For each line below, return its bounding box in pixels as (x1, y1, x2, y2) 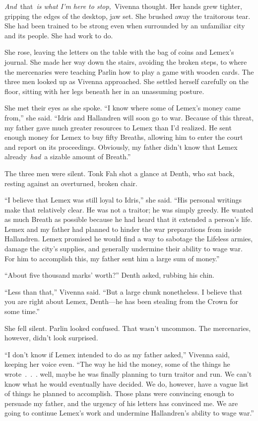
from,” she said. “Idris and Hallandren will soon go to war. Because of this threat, (4, 112, 254, 122)
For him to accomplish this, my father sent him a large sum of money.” (4, 253, 220, 263)
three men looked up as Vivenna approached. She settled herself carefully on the (4, 76, 249, 87)
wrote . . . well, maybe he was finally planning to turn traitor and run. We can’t (4, 369, 252, 379)
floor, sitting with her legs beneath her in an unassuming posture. (4, 86, 204, 96)
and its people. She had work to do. (4, 30, 113, 40)
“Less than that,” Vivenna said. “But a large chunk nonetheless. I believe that (4, 286, 243, 297)
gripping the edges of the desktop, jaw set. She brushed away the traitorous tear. (4, 10, 251, 21)
